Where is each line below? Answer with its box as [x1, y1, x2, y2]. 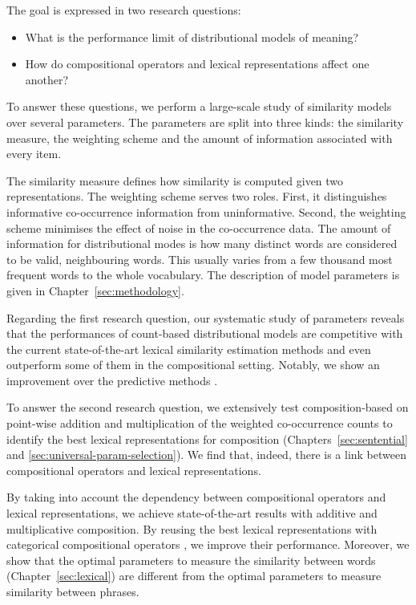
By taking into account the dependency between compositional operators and [6, 489, 386, 506]
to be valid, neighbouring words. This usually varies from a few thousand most [6, 250, 393, 267]
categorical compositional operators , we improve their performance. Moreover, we [6, 536, 410, 553]
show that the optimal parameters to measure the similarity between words [6, 551, 376, 568]
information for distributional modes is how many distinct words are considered [6, 235, 398, 252]
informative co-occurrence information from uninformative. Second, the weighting [6, 203, 406, 220]
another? [25, 71, 69, 87]
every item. [6, 145, 62, 162]
